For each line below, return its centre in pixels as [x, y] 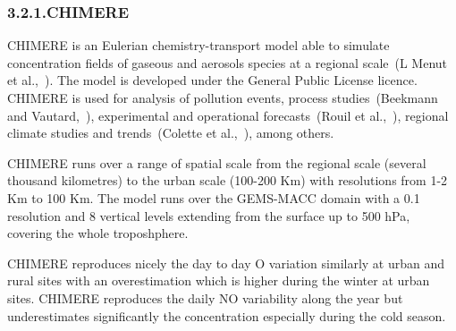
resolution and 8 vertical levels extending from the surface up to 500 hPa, [209, 215]
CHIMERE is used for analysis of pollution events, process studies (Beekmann [223, 98]
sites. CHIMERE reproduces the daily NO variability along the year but [205, 297]
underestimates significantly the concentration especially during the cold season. [227, 315]
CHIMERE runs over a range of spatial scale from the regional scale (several [217, 162]
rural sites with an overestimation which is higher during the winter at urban [219, 280]
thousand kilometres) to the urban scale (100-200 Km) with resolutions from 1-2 [228, 180]
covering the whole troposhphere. [98, 233]
